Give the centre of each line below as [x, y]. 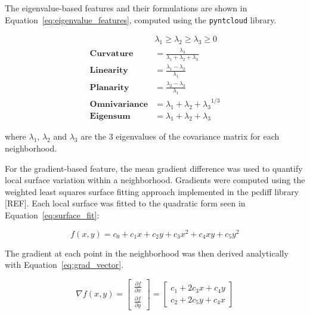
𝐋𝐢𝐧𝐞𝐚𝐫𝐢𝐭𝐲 [109, 71]
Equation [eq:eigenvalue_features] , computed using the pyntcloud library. [141, 19]
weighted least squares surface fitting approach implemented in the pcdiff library [152, 191]
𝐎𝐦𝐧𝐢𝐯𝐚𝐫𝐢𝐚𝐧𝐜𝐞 [119, 104]
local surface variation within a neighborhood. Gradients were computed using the [155, 180]
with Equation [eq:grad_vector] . [64, 265]
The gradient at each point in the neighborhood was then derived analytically [147, 253]
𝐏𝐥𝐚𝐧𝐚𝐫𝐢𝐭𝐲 [109, 87]
